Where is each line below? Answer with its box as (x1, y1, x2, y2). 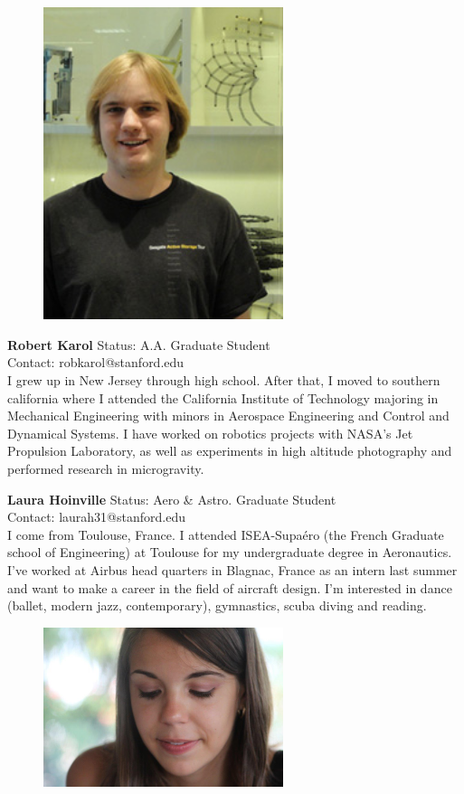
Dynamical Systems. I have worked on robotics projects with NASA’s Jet (7, 423, 413, 442)
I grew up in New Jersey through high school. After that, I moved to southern (7, 371, 440, 390)
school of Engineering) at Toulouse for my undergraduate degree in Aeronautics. (7, 543, 452, 562)
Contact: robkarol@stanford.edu (7, 353, 185, 372)
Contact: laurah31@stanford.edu (7, 507, 185, 526)
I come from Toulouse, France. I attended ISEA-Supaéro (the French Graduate (7, 525, 444, 544)
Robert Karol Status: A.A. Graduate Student (7, 335, 270, 354)
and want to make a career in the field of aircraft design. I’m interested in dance (7, 578, 452, 597)
